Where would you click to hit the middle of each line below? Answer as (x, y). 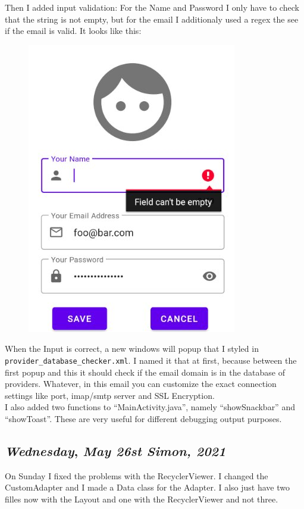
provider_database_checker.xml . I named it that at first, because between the (151, 360)
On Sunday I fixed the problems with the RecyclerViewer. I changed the (137, 475)
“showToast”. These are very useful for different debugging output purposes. (143, 419)
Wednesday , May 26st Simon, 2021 (115, 450)
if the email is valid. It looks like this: (73, 31)
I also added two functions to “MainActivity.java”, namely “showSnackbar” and (150, 407)
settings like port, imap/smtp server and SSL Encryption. (110, 395)
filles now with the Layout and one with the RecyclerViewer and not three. (142, 499)
